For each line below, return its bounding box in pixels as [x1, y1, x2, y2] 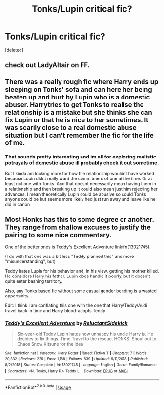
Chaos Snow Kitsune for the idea [17, 341, 83, 347]
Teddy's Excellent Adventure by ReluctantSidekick [5, 319, 128, 326]
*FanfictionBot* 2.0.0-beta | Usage [5, 383, 71, 390]
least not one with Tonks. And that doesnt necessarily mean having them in [5, 181, 156, 187]
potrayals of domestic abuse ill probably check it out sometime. [5, 159, 159, 166]
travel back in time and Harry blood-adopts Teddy [5, 307, 106, 313]
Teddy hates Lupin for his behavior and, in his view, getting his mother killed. [5, 268, 159, 274]
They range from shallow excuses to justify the [5, 223, 151, 232]
